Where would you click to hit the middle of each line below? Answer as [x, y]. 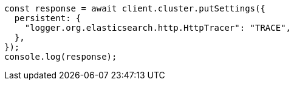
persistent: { [48, 18]
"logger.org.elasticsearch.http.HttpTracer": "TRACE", [158, 28]
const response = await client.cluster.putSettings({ [135, 8]
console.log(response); [61, 57]
